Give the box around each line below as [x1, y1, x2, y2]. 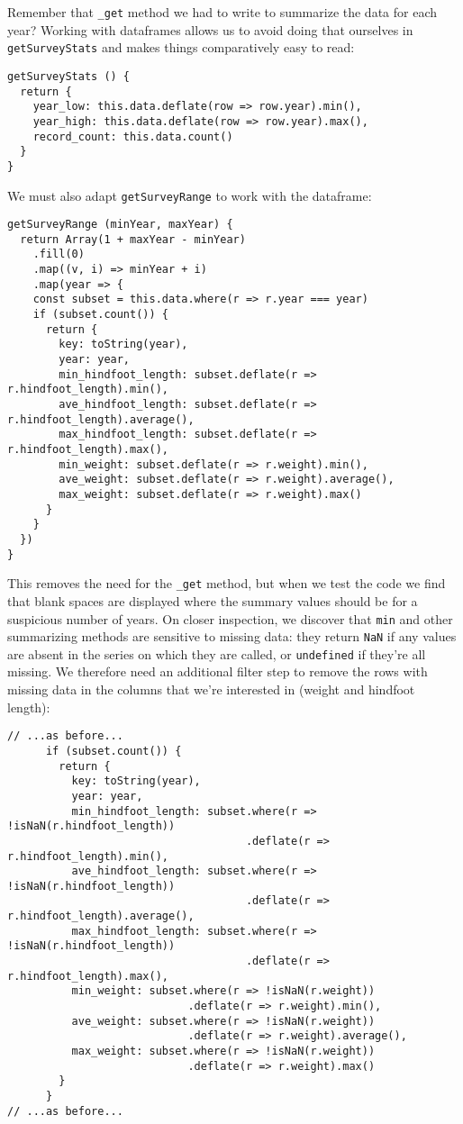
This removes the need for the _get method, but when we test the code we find [7, 574, 446, 593]
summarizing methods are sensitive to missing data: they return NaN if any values [7, 627, 457, 646]
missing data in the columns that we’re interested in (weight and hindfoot [7, 680, 415, 699]
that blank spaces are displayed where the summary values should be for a [7, 591, 418, 610]
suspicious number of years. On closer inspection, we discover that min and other [7, 609, 453, 628]
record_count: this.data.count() [32, 130, 233, 143]
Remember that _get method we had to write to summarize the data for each [7, 3, 438, 21]
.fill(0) [32, 248, 85, 261]
